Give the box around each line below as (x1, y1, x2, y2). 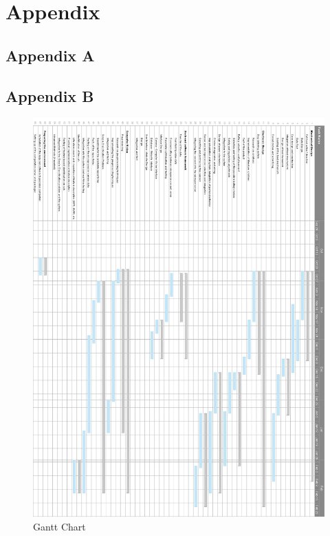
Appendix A (5, 44, 95, 65)
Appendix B (5, 85, 94, 106)
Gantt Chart (33, 519, 86, 533)
